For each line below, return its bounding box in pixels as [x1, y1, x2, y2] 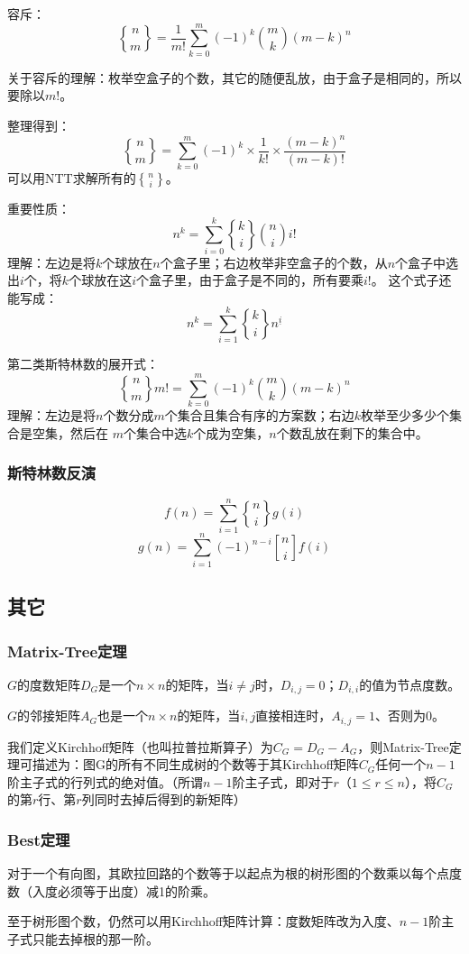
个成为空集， [193, 423, 270, 442]
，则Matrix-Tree [357, 737, 449, 756]
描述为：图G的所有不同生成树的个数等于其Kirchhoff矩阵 [32, 755, 359, 774]
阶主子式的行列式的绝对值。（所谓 [7, 772, 203, 791]
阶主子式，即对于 [232, 772, 334, 791]
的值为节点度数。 [359, 674, 461, 693]
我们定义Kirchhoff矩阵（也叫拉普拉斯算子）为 [7, 737, 273, 756]
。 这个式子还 [371, 271, 452, 289]
